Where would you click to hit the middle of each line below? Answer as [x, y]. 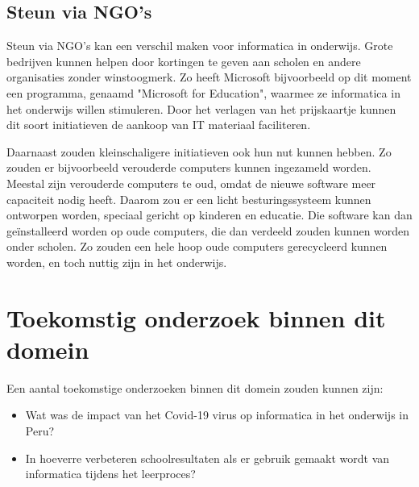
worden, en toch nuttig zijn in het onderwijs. [117, 262]
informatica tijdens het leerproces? [110, 474]
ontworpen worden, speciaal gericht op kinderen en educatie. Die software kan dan [209, 215]
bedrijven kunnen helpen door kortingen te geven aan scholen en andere [184, 61]
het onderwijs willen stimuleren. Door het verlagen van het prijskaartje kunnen [201, 108]
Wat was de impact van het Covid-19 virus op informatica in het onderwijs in [217, 415]
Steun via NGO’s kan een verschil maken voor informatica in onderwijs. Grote [200, 46]
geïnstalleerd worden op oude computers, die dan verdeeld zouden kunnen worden [208, 230]
